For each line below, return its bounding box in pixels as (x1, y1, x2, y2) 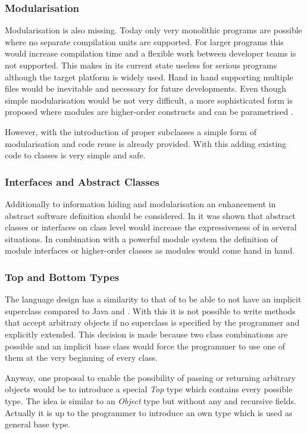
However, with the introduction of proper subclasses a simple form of (5, 125, 256, 138)
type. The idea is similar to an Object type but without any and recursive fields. (5, 394, 296, 407)
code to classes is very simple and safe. (5, 149, 146, 161)
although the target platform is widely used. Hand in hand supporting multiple (5, 70, 293, 83)
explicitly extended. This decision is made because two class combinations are (5, 327, 288, 340)
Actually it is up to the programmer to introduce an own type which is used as (5, 406, 293, 419)
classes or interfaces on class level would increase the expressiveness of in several (5, 221, 297, 233)
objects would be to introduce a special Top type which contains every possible (5, 383, 293, 395)
